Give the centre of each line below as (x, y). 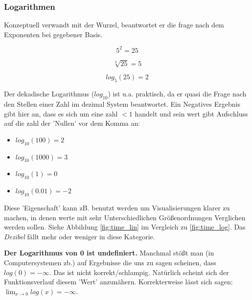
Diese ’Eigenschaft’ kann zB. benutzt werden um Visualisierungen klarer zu (117, 208)
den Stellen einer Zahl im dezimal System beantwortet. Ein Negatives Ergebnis (122, 104)
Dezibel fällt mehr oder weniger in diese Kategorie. (80, 236)
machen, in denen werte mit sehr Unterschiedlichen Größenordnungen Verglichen (125, 217)
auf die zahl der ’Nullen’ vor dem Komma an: (72, 123)
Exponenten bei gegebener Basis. (53, 34)
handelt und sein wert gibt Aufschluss (191, 113)
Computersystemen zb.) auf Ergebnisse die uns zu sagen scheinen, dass (110, 262)
